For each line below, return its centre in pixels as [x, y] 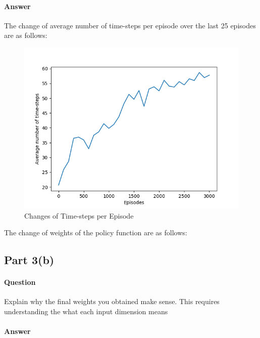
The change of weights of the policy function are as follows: [96, 233]
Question [20, 282]
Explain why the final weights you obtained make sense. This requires [112, 301]
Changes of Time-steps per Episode [79, 215]
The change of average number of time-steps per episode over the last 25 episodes [130, 25]
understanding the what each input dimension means [86, 311]
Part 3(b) [29, 260]
